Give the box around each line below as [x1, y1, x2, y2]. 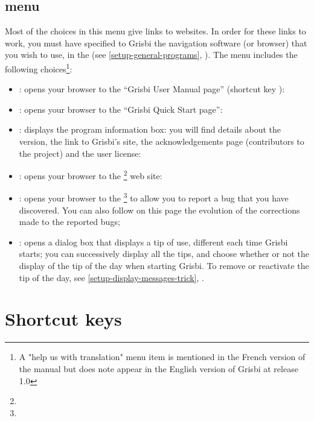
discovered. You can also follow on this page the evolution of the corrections [19, 203, 300, 216]
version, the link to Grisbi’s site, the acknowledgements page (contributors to [19, 135, 304, 148]
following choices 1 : [5, 60, 72, 75]
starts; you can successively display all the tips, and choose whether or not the [19, 247, 309, 260]
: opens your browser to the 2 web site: [19, 168, 162, 182]
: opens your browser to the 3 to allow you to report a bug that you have [19, 190, 289, 204]
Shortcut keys [5, 306, 122, 331]
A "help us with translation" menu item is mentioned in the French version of [19, 350, 306, 363]
